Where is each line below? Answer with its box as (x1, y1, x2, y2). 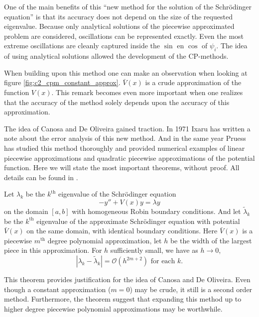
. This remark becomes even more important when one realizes (51, 87, 243, 97)
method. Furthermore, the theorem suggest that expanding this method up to (4, 294, 242, 304)
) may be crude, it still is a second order (129, 284, 253, 294)
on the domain (4, 206, 48, 216)
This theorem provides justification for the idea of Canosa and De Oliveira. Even (4, 274, 251, 285)
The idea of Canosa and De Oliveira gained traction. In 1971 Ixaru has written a (4, 123, 251, 133)
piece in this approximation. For (4, 245, 102, 255)
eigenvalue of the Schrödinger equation (58, 189, 176, 199)
